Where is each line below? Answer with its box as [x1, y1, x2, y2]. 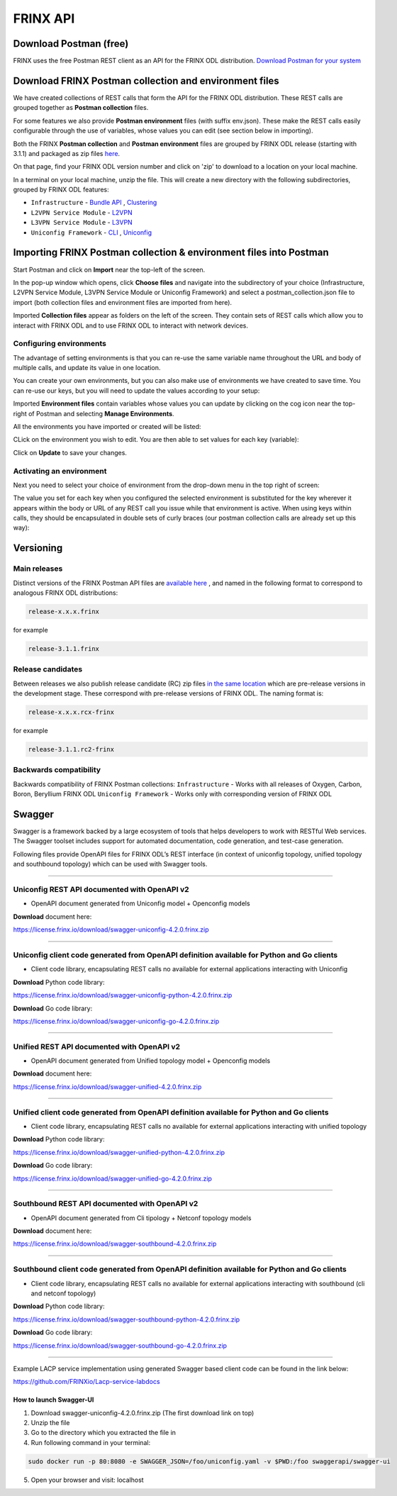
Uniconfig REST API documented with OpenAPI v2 [13, 885, 189, 895]
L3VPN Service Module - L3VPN [30, 218, 133, 227]
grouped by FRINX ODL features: [13, 185, 109, 194]
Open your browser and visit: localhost [30, 1475, 145, 1484]
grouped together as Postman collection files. [13, 104, 149, 112]
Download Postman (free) [13, 38, 129, 50]
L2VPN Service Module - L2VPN [30, 208, 133, 216]
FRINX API [13, 11, 75, 26]
